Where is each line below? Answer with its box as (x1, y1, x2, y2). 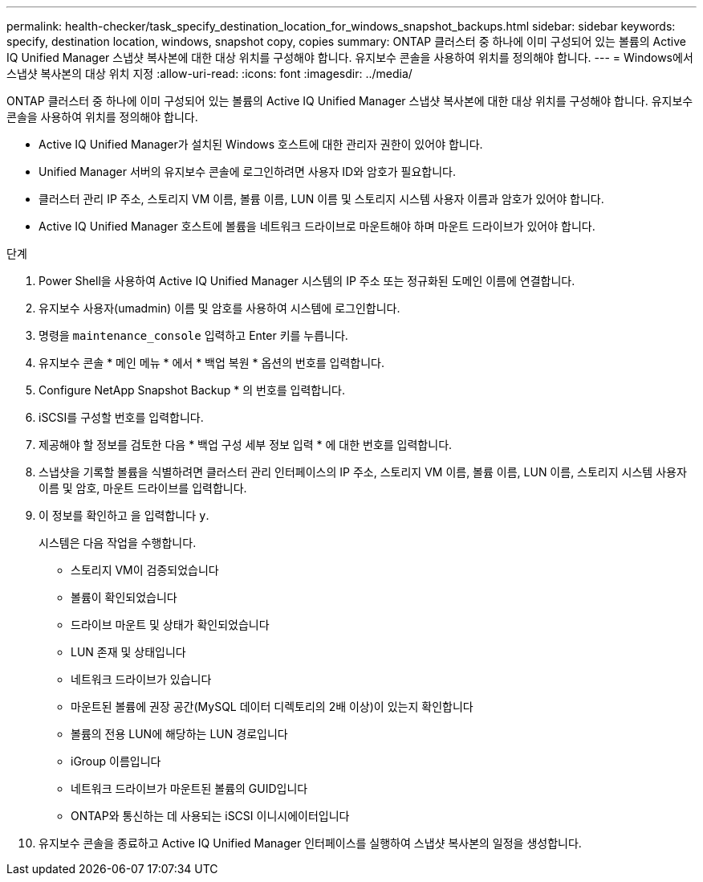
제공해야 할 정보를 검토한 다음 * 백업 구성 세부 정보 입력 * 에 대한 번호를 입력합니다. (39, 438, 453, 451)
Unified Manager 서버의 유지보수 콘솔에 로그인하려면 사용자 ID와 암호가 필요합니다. (39, 165, 457, 178)
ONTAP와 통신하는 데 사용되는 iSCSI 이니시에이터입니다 (71, 809, 350, 823)
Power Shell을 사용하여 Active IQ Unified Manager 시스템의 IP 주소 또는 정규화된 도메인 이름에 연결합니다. (39, 274, 575, 288)
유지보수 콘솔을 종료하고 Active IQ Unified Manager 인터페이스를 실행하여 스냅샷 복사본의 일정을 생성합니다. (39, 836, 582, 850)
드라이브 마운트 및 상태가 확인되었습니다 (71, 618, 270, 631)
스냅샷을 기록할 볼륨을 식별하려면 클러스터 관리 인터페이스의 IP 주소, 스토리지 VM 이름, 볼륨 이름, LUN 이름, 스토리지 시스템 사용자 (39, 465, 687, 479)
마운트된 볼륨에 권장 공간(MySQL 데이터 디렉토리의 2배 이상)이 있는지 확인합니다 (71, 700, 473, 713)
